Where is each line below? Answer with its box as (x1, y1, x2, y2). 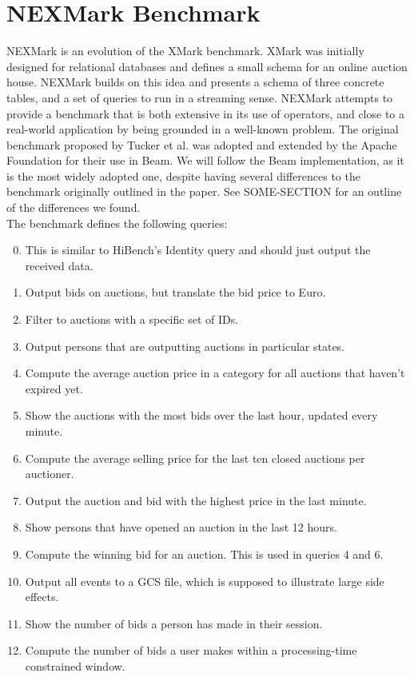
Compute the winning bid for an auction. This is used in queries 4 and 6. (25, 545, 384, 562)
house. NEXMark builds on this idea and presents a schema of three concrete (6, 74, 384, 90)
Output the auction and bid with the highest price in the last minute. (25, 492, 367, 508)
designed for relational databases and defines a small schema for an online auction (6, 58, 408, 74)
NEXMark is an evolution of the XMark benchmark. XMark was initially (6, 42, 364, 59)
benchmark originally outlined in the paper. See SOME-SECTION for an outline (6, 183, 402, 200)
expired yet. (25, 380, 83, 396)
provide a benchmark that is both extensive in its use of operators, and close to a (6, 105, 404, 121)
